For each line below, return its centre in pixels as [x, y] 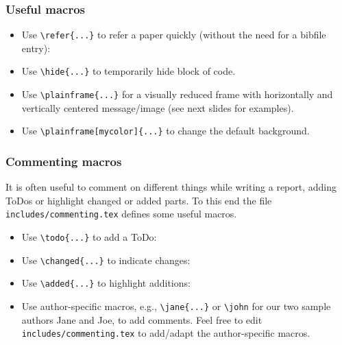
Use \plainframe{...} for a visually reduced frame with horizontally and [177, 94]
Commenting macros [64, 161]
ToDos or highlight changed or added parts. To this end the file [139, 200]
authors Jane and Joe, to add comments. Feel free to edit [142, 319]
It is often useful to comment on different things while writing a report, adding [171, 187]
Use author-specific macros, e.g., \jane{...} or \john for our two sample [176, 306]
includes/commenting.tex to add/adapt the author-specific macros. [166, 333]
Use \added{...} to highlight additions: [106, 283]
